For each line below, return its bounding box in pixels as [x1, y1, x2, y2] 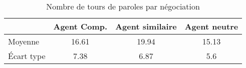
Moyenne [8, 35, 40, 47]
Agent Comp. [53, 20, 108, 32]
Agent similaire [115, 20, 177, 32]
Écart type [8, 50, 46, 61]
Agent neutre [184, 20, 238, 32]
